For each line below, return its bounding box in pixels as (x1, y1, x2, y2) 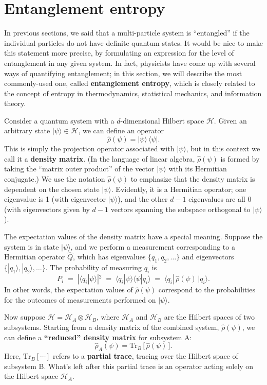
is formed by (220, 153, 260, 164)
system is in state (4, 241, 59, 252)
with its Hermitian (168, 163, 227, 174)
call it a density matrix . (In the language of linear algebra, (4, 153, 195, 164)
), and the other (118, 194, 168, 204)
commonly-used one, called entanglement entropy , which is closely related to (4, 78, 255, 89)
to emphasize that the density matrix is (130, 173, 255, 184)
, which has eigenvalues (73, 251, 146, 262)
